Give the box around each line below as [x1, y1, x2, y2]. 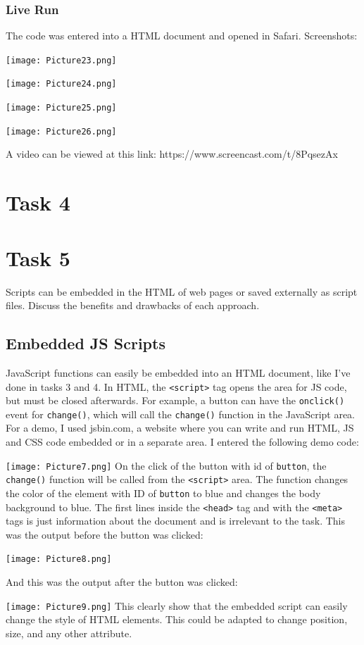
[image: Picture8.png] [6, 554, 112, 565]
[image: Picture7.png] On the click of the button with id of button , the [6, 458, 327, 472]
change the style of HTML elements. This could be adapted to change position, [6, 612, 348, 627]
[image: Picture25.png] [6, 103, 117, 113]
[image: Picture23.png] [6, 55, 117, 65]
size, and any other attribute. [6, 625, 132, 640]
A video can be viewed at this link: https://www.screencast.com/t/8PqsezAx [6, 146, 338, 161]
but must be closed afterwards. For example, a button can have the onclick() [6, 393, 345, 408]
